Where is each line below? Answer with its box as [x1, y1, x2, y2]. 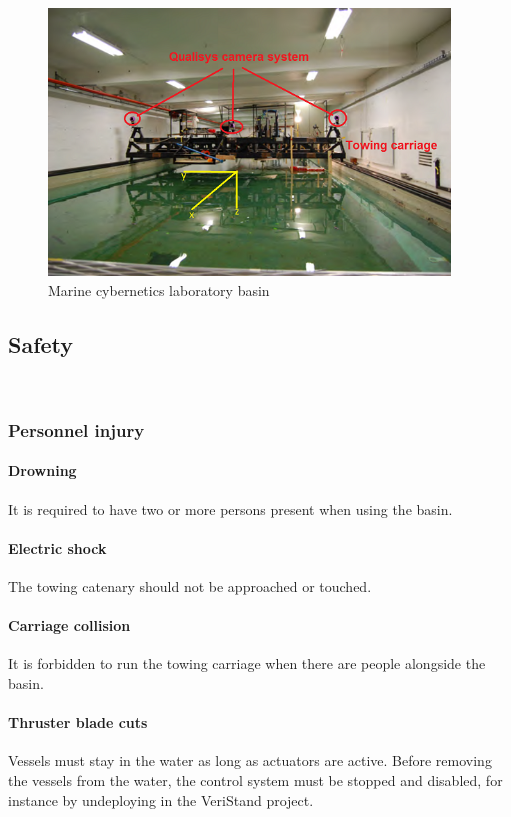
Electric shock [8, 537, 107, 558]
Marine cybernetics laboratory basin [48, 279, 270, 300]
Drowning [8, 460, 77, 481]
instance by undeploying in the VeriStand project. [8, 789, 314, 810]
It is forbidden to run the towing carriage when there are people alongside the [8, 653, 486, 674]
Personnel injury [8, 417, 145, 442]
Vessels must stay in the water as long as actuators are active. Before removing [8, 750, 492, 771]
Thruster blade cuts [8, 712, 148, 733]
